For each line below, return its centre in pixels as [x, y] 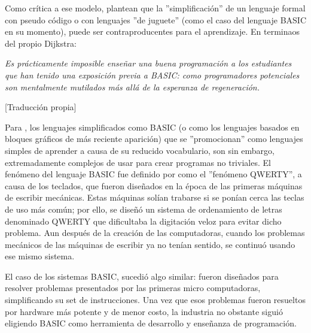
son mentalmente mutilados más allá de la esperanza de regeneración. [132, 87]
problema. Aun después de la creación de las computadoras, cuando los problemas [155, 233]
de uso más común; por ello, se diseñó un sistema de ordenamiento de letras [144, 209]
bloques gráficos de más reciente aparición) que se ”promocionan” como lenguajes [154, 139]
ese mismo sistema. [40, 256]
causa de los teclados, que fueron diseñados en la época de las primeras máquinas [154, 185]
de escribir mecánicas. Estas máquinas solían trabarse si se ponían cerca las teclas [155, 197]
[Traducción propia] [41, 107]
